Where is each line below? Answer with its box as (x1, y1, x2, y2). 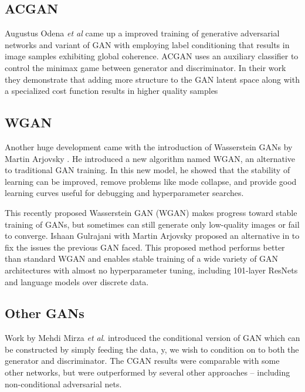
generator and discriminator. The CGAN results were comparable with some (5, 354, 280, 367)
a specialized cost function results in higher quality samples (5, 85, 218, 97)
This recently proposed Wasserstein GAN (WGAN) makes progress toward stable (5, 206, 297, 218)
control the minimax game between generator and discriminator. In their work (5, 61, 286, 73)
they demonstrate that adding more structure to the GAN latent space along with (5, 73, 300, 85)
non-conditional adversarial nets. (5, 377, 122, 390)
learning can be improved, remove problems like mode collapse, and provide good (5, 175, 297, 187)
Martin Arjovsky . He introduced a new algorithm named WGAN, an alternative (5, 152, 296, 164)
